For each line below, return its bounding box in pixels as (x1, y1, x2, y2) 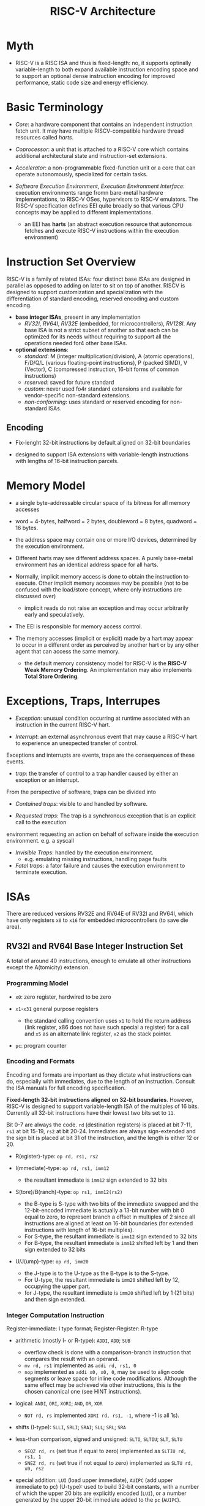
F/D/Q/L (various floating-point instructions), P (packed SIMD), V (24, 359, 188, 366)
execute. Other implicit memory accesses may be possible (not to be (15, 579, 188, 587)
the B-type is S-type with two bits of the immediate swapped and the (24, 1200, 199, 1208)
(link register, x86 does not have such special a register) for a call (24, 1023, 190, 1031)
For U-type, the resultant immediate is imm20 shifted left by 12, (24, 1276, 180, 1283)
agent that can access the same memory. (15, 647, 120, 655)
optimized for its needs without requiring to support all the (24, 333, 171, 340)
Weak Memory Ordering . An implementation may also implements (24, 666, 192, 673)
